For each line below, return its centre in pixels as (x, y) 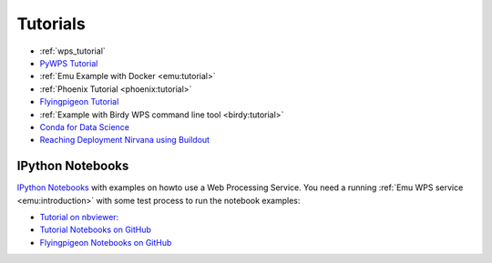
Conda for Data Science (85, 126)
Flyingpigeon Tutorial (79, 102)
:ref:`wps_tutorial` (73, 51)
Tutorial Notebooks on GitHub (96, 230)
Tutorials (51, 24)
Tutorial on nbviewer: (79, 217)
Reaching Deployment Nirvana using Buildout (124, 140)
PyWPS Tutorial (69, 63)
